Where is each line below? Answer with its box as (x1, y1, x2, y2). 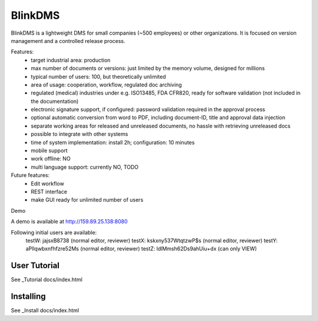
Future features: (11, 172, 50, 179)
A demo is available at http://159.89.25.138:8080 (11, 218, 128, 225)
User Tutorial (11, 260, 60, 270)
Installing (11, 292, 47, 302)
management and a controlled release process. (11, 37, 126, 44)
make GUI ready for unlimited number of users (31, 196, 144, 203)
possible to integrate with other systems (31, 131, 128, 138)
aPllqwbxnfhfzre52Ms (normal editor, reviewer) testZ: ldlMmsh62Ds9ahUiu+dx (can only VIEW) (25, 245, 257, 252)
